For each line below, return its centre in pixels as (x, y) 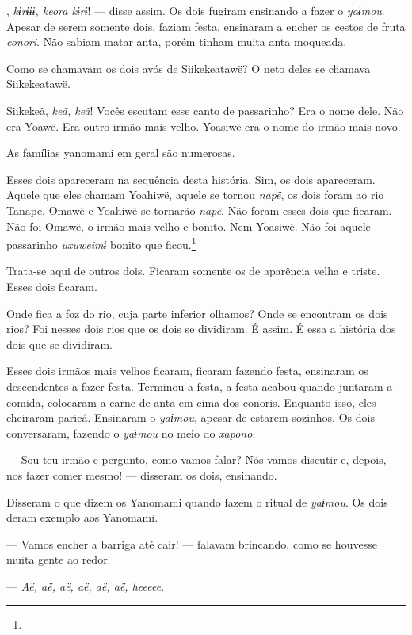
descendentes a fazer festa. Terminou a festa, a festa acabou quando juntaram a (200, 386)
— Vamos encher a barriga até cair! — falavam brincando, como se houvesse (192, 543)
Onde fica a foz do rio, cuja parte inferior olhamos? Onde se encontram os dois (197, 313)
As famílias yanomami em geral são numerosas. (121, 153)
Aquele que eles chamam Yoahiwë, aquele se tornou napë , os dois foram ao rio (195, 195)
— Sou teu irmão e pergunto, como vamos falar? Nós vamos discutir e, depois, (196, 459)
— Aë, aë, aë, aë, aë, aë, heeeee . (86, 585)
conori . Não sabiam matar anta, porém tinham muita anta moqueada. (177, 42)
